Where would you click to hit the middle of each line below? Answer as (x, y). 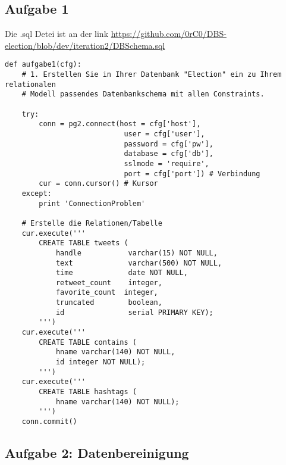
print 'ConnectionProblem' (92, 203)
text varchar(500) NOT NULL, (139, 263)
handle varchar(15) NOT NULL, (136, 253)
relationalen (30, 84)
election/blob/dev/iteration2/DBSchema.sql (85, 45)
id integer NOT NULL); (100, 362)
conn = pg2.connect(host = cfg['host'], (120, 124)
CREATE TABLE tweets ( (84, 243)
